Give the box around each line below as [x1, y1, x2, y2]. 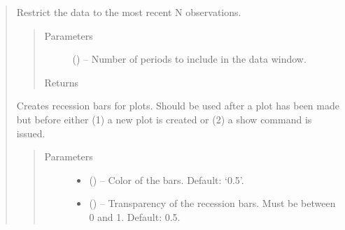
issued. [16, 125, 45, 140]
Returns [44, 75, 79, 89]
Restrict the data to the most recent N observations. [16, 5, 241, 19]
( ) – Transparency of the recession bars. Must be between [89, 196, 336, 210]
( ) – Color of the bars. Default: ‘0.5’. [89, 172, 244, 187]
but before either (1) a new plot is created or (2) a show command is [16, 112, 312, 126]
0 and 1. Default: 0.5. [89, 209, 181, 224]
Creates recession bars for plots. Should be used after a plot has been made [16, 98, 339, 113]
